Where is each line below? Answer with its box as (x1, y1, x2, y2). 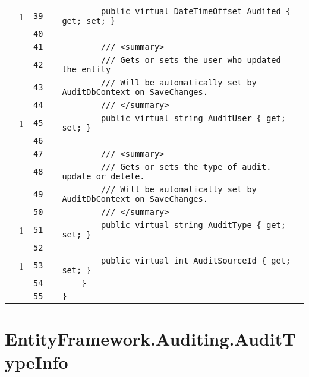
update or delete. (62, 172, 145, 181)
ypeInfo (5, 350, 68, 374)
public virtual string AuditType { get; (100, 220, 286, 230)
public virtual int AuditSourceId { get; (100, 256, 291, 265)
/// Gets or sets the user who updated (100, 55, 281, 65)
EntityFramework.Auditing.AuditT (5, 327, 296, 351)
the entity (62, 65, 111, 74)
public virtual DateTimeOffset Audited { (100, 7, 291, 16)
